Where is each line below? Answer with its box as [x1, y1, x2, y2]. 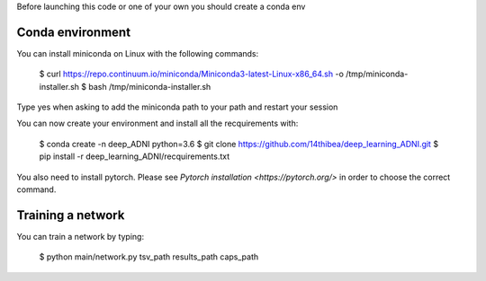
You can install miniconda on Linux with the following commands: [16, 48, 259, 58]
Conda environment [16, 24, 130, 40]
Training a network [16, 207, 125, 223]
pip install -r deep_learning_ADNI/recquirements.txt [39, 151, 230, 162]
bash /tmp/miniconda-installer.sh [88, 81, 211, 92]
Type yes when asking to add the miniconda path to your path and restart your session [16, 101, 338, 112]
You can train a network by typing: [16, 231, 144, 241]
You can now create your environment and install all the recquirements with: [16, 118, 299, 129]
